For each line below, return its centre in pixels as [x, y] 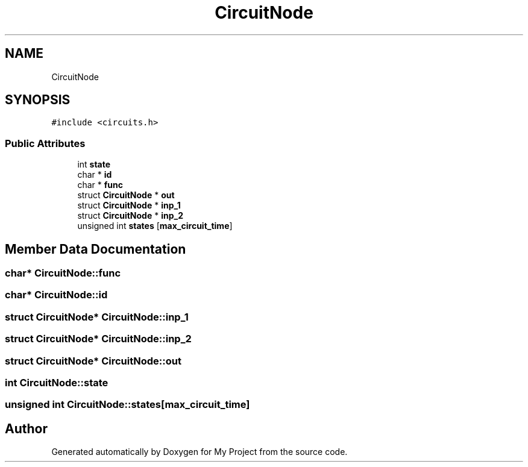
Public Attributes [45, 143]
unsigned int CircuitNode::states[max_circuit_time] [127, 405]
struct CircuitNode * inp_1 [129, 205]
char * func [100, 185]
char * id [95, 175]
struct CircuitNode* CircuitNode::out [93, 361]
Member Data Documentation [96, 249]
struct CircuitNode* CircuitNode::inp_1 [97, 317]
